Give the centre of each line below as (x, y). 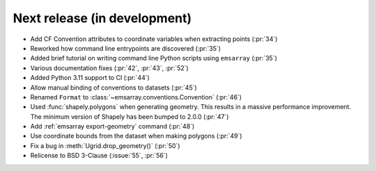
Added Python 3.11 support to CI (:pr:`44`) (90, 78)
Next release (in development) (102, 18)
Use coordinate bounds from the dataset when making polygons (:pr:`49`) (136, 136)
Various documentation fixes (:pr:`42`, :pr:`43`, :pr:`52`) (110, 68)
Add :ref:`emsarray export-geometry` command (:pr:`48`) (112, 127)
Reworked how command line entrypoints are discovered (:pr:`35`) (126, 48)
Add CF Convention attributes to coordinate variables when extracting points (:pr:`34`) (154, 39)
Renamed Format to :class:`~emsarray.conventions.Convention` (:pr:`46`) (136, 97)
